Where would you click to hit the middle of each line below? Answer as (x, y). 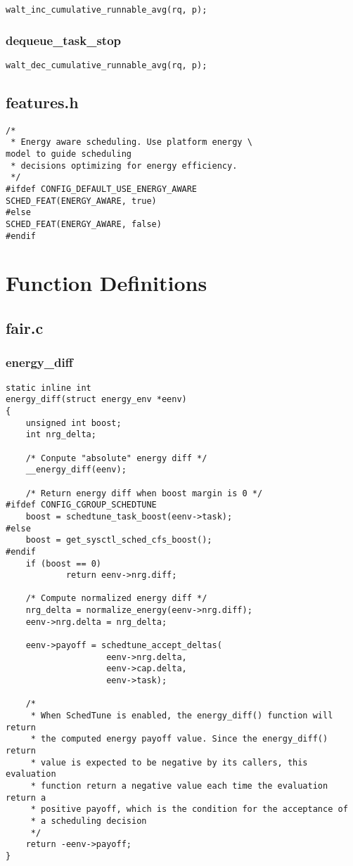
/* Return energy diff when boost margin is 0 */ (144, 493)
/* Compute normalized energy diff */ (116, 599)
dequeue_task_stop (64, 40)
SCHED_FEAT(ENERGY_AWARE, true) (81, 201)
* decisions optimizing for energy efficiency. (124, 166)
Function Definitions (107, 283)
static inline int (49, 388)
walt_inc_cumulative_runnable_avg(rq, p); (107, 10)
